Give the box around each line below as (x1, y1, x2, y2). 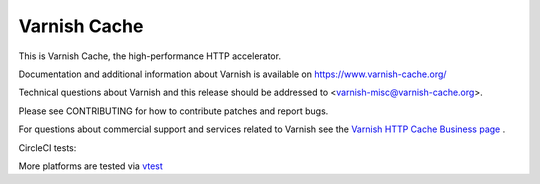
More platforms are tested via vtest (18, 160, 164, 172)
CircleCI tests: (18, 141, 77, 154)
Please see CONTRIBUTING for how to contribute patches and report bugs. (18, 105, 329, 117)
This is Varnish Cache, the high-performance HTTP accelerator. (18, 50, 282, 62)
